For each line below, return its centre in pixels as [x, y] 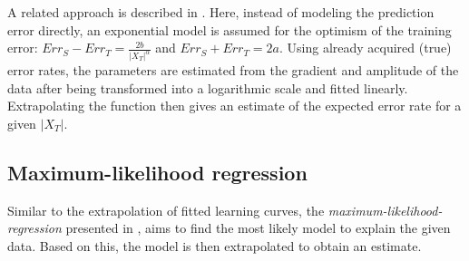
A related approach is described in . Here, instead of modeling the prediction [221, 12]
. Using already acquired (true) [365, 48]
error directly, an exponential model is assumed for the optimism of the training [230, 29]
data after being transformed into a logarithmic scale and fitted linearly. [208, 87]
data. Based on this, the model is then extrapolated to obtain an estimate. [215, 245]
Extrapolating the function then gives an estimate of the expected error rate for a [234, 106]
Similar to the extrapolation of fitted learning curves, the [166, 210]
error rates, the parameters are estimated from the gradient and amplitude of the [233, 70]
